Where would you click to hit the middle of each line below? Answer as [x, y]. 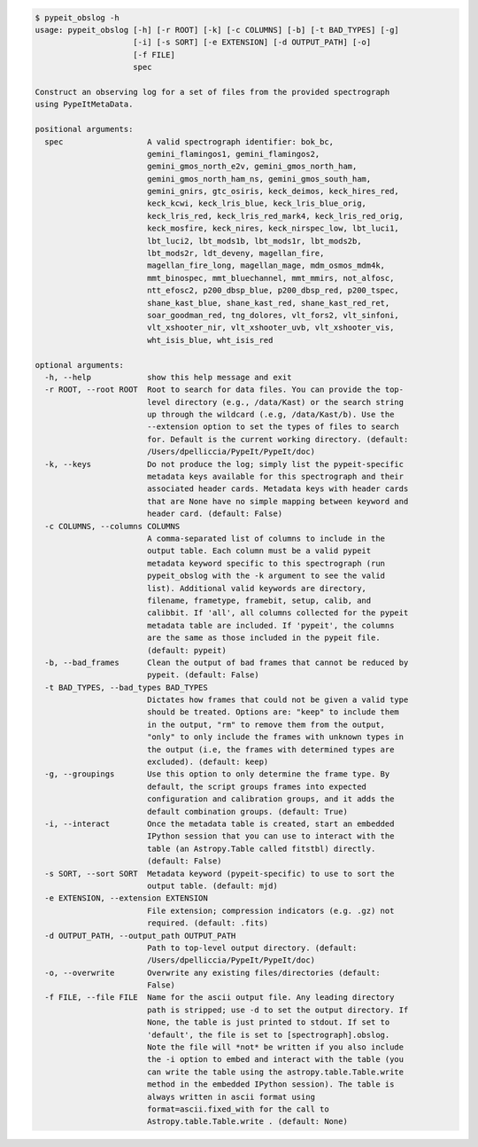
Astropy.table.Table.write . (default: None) [247, 1122]
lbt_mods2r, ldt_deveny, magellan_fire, [235, 254]
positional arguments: [84, 129]
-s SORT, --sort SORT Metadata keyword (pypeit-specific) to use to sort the [220, 874]
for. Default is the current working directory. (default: [278, 439]
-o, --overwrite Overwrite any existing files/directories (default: [212, 972]
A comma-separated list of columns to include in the [266, 538]
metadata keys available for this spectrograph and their [275, 477]
